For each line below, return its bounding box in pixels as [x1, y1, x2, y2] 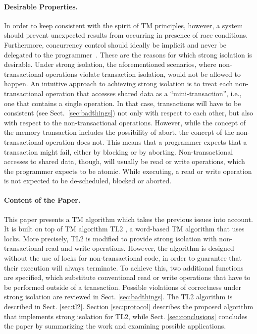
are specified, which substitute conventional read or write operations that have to [4, 272, 251, 282]
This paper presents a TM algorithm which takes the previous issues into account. [4, 214, 253, 224]
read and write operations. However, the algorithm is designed [46, 243, 234, 253]
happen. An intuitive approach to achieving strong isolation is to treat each [4, 78, 233, 89]
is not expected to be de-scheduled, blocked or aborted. [4, 175, 172, 186]
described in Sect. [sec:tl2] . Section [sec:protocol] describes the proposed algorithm [4, 301, 254, 312]
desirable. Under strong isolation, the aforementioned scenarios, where [4, 59, 216, 69]
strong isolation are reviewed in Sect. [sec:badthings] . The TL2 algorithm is [4, 291, 233, 302]
